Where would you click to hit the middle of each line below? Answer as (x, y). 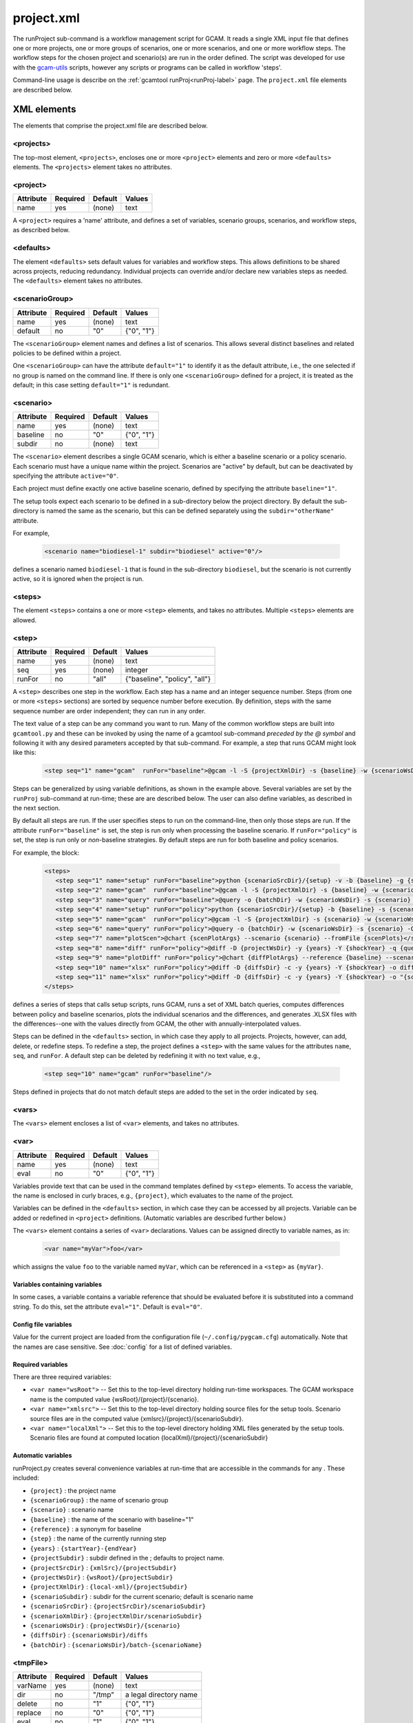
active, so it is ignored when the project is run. (78, 579)
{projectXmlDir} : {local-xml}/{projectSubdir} (109, 1587)
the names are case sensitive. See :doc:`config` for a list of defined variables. (123, 1347)
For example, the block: (46, 853)
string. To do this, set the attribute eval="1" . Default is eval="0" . (107, 1307)
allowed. (25, 620)
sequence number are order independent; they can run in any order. (109, 711)
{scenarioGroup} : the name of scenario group (99, 1500)
